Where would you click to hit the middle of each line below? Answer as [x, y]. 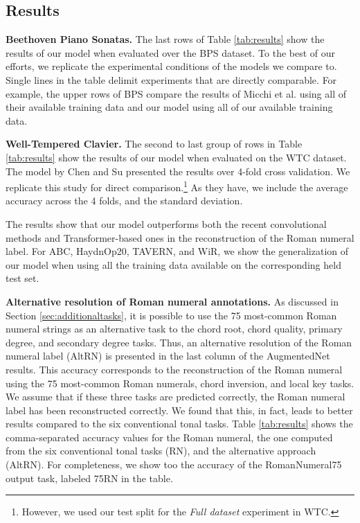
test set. [22, 278]
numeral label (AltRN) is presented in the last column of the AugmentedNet [168, 356]
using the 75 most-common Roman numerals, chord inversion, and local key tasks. [180, 383]
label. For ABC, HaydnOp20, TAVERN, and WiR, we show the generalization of [177, 251]
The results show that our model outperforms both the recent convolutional [166, 223]
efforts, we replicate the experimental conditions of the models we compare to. [171, 66]
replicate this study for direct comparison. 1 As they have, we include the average [177, 186]
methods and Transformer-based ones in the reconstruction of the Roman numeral [180, 237]
